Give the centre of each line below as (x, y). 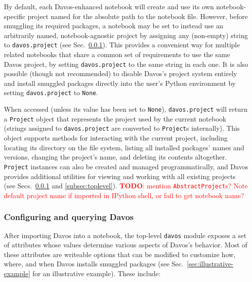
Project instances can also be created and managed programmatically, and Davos (126, 166)
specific (15, 16)
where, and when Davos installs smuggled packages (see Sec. (94, 264)
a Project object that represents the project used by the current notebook (115, 118)
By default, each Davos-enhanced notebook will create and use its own (109, 6)
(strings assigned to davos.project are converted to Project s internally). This (122, 128)
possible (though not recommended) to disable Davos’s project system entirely (121, 73)
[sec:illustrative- (210, 264)
